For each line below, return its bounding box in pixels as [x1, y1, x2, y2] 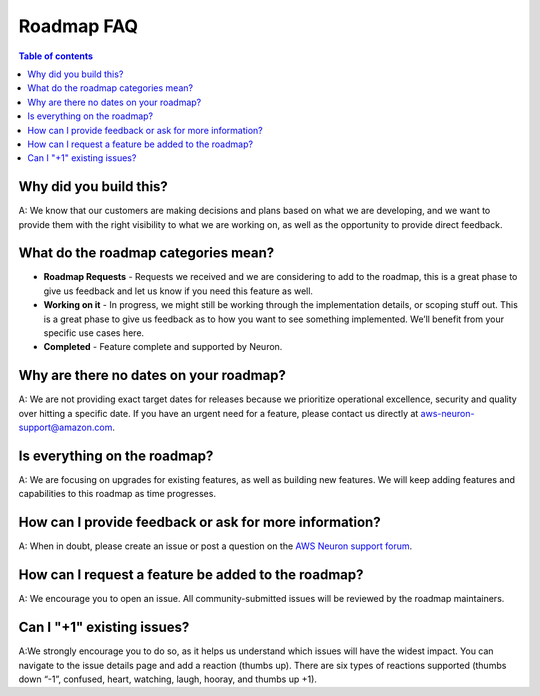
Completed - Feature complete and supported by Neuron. [43, 341, 283, 353]
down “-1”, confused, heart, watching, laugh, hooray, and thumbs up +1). [18, 673, 317, 685]
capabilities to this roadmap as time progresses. [18, 488, 217, 500]
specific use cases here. [43, 327, 145, 339]
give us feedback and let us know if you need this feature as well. [43, 285, 314, 297]
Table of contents [18, 50, 94, 62]
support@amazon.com [18, 421, 113, 434]
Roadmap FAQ [18, 15, 139, 37]
